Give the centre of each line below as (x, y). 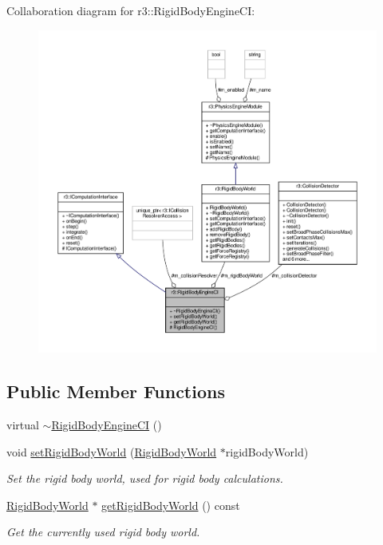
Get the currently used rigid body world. (103, 532)
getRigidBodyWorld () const (171, 505)
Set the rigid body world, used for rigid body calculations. (145, 478)
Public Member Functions (116, 391)
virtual (23, 424)
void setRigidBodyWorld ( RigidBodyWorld (112, 451)
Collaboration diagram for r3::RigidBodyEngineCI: (131, 10)
